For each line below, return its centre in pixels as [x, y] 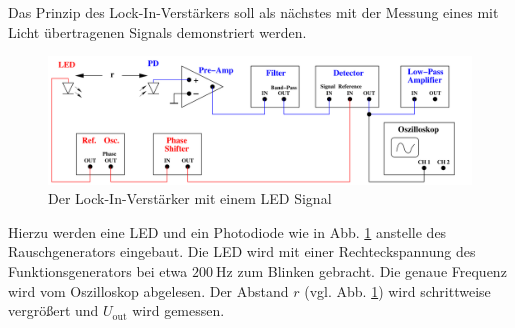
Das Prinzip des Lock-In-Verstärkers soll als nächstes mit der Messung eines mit [253, 12]
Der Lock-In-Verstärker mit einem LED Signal [190, 198]
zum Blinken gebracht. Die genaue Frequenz [372, 270]
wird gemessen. [178, 310]
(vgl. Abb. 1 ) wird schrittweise [397, 290]
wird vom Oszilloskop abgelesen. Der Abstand [148, 290]
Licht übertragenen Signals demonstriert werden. [157, 31]
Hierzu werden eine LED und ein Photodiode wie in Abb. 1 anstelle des [227, 231]
